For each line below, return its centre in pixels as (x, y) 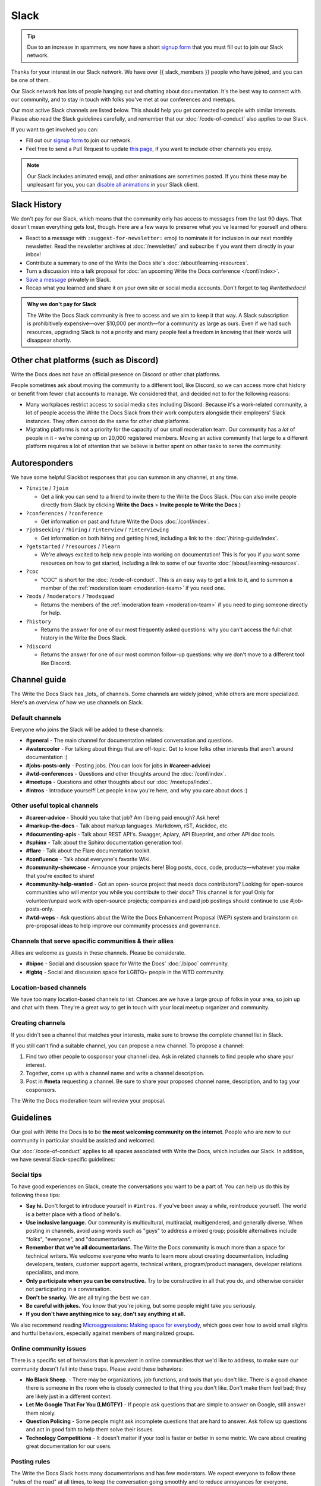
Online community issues (48, 1348)
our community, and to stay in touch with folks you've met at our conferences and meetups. (123, 99)
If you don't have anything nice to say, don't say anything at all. (106, 1314)
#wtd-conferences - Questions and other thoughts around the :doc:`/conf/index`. (126, 773)
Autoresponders (42, 463)
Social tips (26, 1175)
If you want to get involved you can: (55, 130)
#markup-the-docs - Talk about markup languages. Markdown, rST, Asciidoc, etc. (127, 826)
